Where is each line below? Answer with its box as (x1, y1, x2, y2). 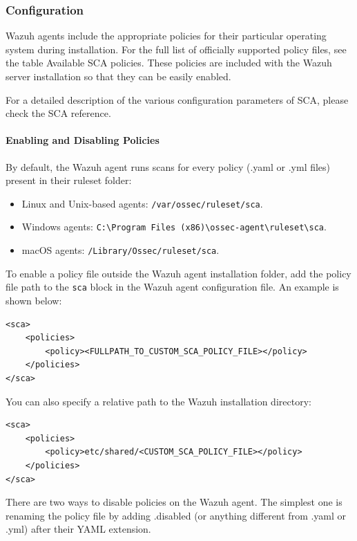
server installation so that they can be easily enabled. (6, 69, 231, 83)
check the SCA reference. (6, 106, 111, 120)
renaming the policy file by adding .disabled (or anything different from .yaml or (6, 508, 347, 522)
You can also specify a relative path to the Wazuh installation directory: (6, 394, 311, 408)
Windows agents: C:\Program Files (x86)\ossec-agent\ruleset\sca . (21, 219, 327, 234)
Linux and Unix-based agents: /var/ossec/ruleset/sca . (21, 196, 263, 210)
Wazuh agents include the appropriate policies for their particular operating (6, 28, 327, 43)
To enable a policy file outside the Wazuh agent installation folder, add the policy (6, 266, 351, 280)
